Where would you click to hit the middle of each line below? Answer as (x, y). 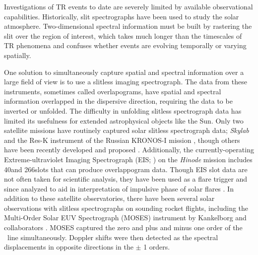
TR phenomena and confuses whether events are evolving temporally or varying (125, 45)
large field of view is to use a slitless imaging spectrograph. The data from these (126, 82)
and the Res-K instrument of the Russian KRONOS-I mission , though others (122, 140)
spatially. (18, 55)
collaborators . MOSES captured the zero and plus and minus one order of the (123, 227)
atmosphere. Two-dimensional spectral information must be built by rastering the (128, 26)
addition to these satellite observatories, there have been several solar (109, 198)
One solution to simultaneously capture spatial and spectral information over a (124, 72)
